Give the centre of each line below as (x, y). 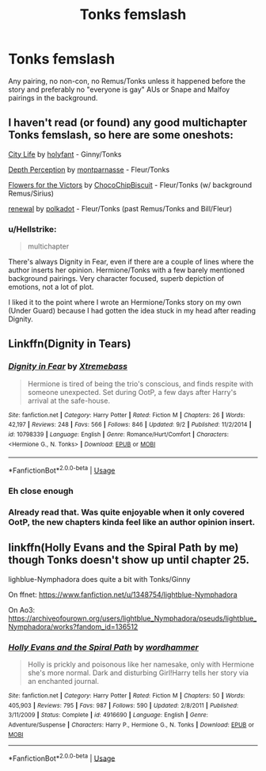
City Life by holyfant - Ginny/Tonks (65, 154)
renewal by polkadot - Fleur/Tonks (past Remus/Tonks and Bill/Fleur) (120, 208)
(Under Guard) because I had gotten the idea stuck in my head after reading (132, 311)
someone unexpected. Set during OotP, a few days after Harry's (132, 392)
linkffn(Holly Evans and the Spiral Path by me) (123, 548)
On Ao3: (22, 610)
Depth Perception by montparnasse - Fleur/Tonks (89, 169)
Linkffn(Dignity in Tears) (70, 344)
